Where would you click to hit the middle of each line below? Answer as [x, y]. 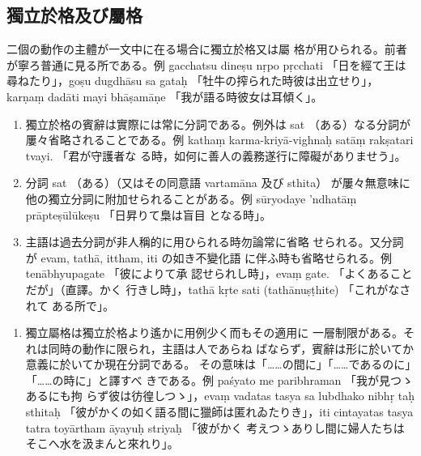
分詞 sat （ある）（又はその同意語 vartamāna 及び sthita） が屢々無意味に [218, 183]
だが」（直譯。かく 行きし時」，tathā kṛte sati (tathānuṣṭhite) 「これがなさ [218, 289]
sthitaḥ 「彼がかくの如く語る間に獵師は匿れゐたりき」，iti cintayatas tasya [219, 412]
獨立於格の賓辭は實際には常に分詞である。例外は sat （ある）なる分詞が [218, 124]
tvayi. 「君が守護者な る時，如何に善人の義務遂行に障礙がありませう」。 [216, 155]
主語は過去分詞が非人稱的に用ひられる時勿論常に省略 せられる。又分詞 [215, 242]
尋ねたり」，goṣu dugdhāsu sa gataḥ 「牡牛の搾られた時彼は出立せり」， [193, 81]
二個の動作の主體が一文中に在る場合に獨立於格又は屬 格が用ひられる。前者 [207, 49]
